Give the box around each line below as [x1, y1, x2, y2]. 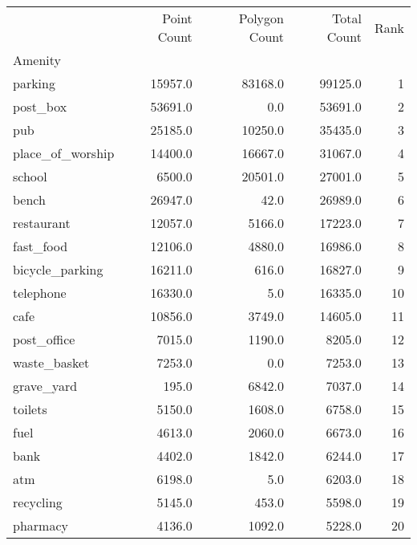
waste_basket [13, 353, 90, 372]
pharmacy [13, 516, 68, 535]
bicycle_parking [13, 260, 103, 279]
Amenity [13, 51, 62, 69]
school [13, 167, 47, 185]
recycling [13, 493, 63, 511]
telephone [13, 283, 67, 302]
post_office [13, 330, 75, 348]
